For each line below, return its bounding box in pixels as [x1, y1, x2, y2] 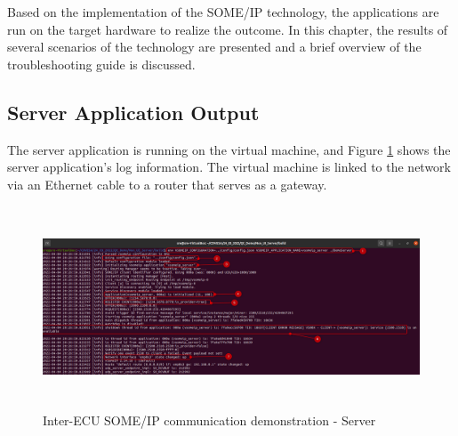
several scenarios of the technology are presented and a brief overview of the [7, 37, 422, 56]
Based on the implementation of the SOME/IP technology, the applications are [7, 3, 439, 20]
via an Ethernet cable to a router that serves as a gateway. [7, 174, 327, 193]
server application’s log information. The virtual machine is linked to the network [7, 157, 451, 176]
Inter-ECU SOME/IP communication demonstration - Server [43, 410, 376, 429]
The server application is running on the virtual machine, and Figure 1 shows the [7, 140, 451, 158]
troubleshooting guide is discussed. [7, 54, 196, 73]
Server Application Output [7, 98, 260, 125]
